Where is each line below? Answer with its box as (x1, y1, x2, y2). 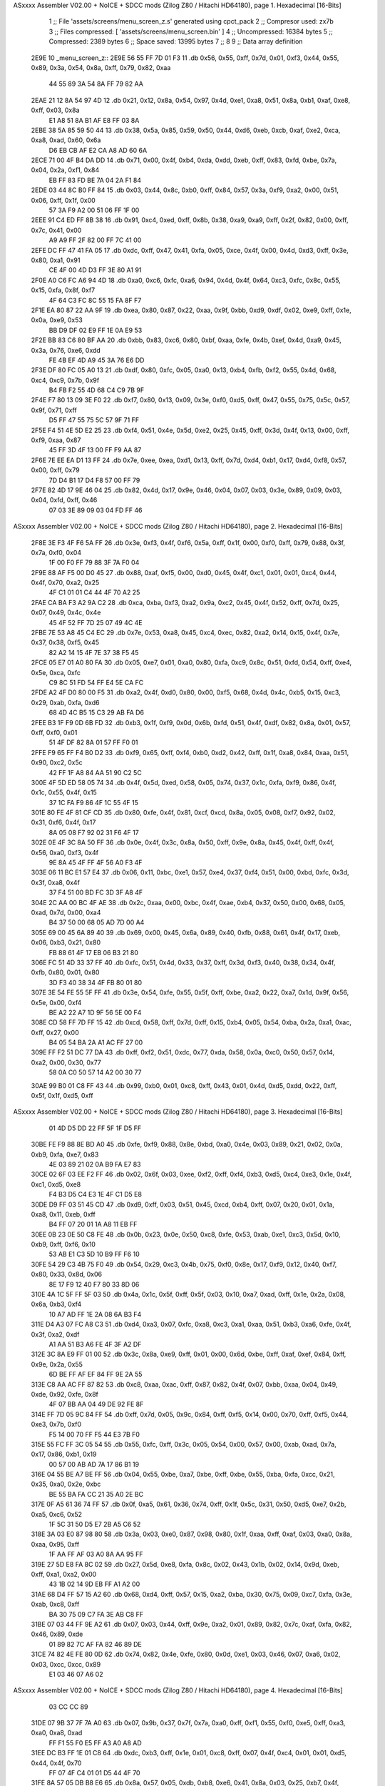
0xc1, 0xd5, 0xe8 (31, 1179, 81, 1189)
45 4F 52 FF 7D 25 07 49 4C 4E (48, 618, 143, 627)
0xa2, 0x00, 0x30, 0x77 (31, 1058, 101, 1067)
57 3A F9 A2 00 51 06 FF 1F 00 (48, 206, 140, 214)
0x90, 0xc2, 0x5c (31, 758, 83, 767)
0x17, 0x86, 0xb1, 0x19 (31, 1450, 97, 1459)
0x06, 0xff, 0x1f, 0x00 (31, 196, 96, 204)
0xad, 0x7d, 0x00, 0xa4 (31, 908, 101, 917)
